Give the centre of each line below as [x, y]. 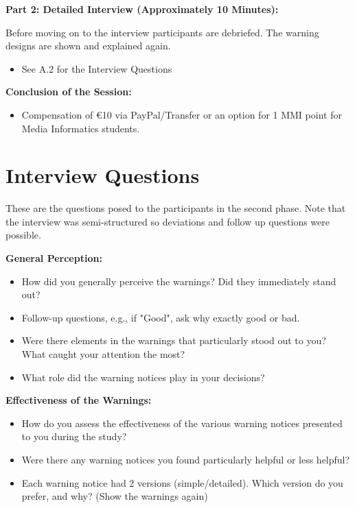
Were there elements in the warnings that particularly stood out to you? [174, 340]
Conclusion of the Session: [69, 92]
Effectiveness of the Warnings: [79, 400]
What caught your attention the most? [103, 354]
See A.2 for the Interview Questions [97, 68]
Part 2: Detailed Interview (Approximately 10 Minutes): [142, 9]
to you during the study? [74, 436]
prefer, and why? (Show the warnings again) [115, 496]
